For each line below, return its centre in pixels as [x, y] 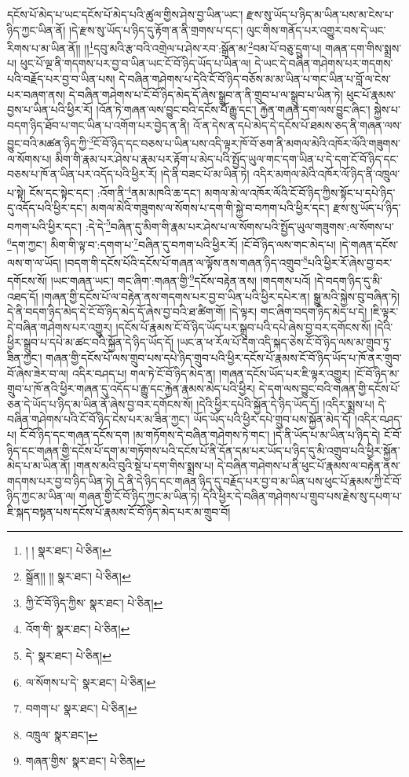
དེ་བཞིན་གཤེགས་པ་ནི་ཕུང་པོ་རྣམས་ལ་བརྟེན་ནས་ [309, 465]
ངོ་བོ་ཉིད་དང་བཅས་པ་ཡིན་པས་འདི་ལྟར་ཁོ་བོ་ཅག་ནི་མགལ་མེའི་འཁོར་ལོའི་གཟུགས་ [246, 143]
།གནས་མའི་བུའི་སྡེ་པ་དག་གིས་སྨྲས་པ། [144, 465]
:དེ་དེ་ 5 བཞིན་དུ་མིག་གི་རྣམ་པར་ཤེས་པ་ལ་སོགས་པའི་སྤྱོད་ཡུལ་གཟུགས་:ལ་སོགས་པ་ [239, 225]
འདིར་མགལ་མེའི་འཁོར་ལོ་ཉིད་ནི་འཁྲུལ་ [327, 174]
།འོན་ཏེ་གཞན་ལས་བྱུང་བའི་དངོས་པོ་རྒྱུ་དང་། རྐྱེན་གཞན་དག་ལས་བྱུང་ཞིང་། [233, 110]
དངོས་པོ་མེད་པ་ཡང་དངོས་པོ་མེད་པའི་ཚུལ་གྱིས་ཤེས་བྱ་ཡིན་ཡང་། [125, 14]
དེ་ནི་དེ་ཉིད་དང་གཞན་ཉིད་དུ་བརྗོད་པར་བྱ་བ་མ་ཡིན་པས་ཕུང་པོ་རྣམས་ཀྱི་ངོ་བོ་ [260, 480]
